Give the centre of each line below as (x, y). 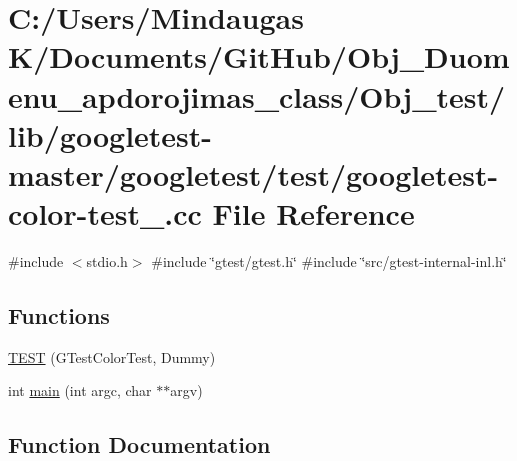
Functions (59, 315)
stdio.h (107, 261)
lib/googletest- (110, 134)
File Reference (313, 213)
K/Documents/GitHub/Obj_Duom (259, 56)
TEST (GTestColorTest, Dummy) (112, 356)
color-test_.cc (105, 213)
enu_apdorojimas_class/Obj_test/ (257, 95)
